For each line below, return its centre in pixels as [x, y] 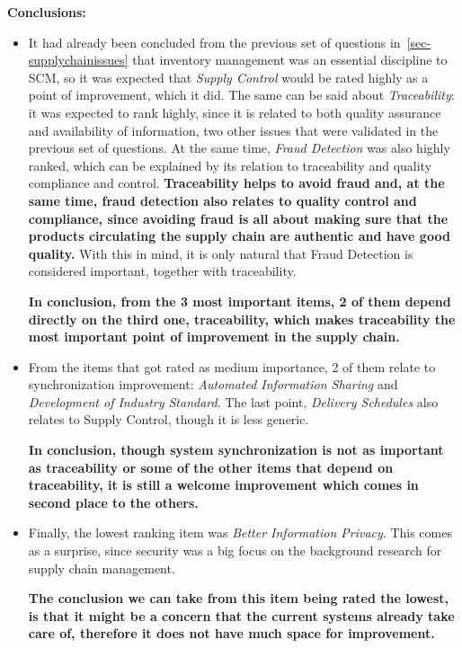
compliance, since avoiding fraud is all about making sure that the [238, 218]
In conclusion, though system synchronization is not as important [236, 450]
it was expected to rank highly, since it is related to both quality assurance [235, 112]
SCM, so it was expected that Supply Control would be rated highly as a [228, 77]
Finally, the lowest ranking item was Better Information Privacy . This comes [240, 533]
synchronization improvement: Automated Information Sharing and [213, 384]
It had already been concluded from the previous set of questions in [214, 42]
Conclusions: [47, 12]
